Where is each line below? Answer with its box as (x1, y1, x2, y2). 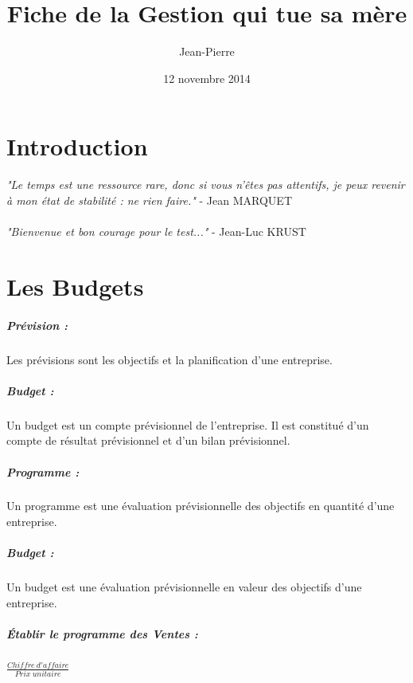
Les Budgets (6, 269, 144, 302)
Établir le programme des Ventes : (6, 626, 198, 642)
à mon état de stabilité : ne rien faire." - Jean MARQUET (6, 191, 292, 208)
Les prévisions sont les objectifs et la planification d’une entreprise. (6, 351, 333, 367)
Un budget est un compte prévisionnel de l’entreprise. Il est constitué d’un (6, 416, 369, 433)
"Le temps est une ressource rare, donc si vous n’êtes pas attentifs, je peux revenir (6, 176, 405, 193)
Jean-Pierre (179, 43, 235, 60)
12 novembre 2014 (163, 69, 251, 86)
